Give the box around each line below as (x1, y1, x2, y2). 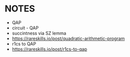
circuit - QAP (12, 24, 39, 30)
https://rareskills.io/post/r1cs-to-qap (12, 46, 87, 52)
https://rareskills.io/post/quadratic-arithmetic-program (12, 35, 125, 41)
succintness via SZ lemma (12, 30, 66, 36)
